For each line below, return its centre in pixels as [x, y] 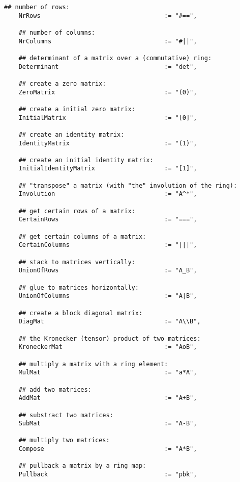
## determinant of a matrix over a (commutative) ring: [115, 58]
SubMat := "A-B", [108, 424]
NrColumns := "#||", [108, 41]
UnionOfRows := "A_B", [108, 271]
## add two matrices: [55, 389]
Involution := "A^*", [108, 194]
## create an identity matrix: [71, 134]
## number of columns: [57, 32]
